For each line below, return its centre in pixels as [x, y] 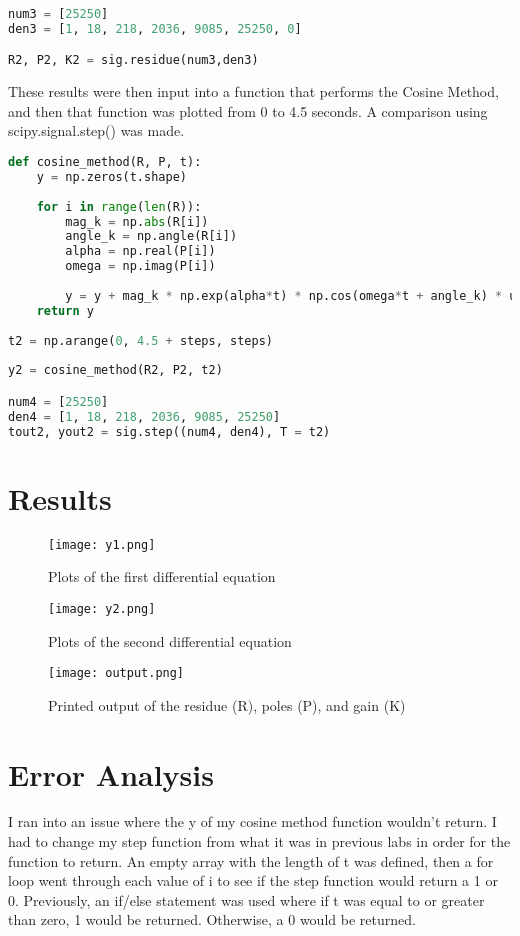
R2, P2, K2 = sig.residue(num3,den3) [133, 60]
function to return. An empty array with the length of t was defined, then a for [251, 860]
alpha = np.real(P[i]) [140, 251]
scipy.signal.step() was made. [96, 130]
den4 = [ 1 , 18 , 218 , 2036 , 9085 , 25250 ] [144, 416]
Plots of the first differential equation [162, 576]
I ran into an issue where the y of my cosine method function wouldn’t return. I [252, 821]
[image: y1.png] [102, 544]
